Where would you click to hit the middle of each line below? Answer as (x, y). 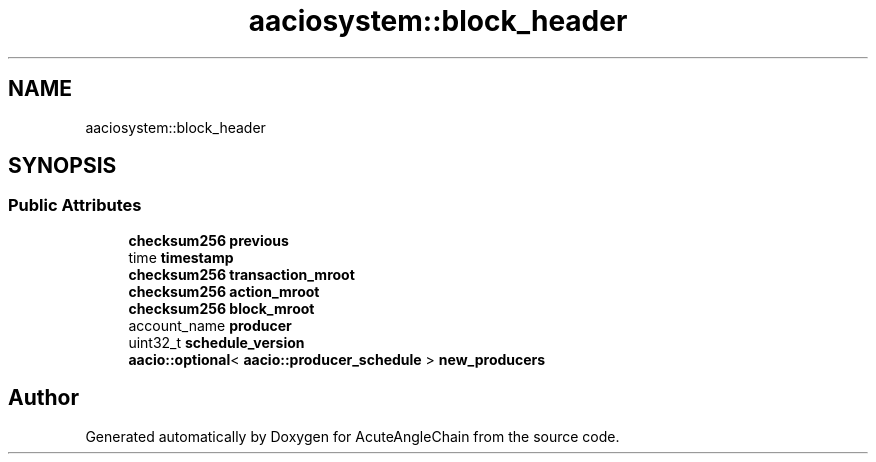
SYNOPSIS (62, 166)
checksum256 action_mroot (224, 291)
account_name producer (210, 325)
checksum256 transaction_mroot (241, 274)
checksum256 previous (208, 240)
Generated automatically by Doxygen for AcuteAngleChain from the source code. (352, 436)
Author (43, 398)
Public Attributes (75, 205)
